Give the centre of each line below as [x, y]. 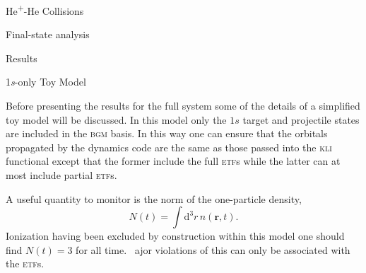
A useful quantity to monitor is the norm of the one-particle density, [154, 198]
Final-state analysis [48, 34]
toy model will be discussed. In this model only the [116, 119]
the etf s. [25, 263]
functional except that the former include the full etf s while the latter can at [173, 161]
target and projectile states [301, 119]
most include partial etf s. [61, 175]
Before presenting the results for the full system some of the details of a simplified [183, 106]
